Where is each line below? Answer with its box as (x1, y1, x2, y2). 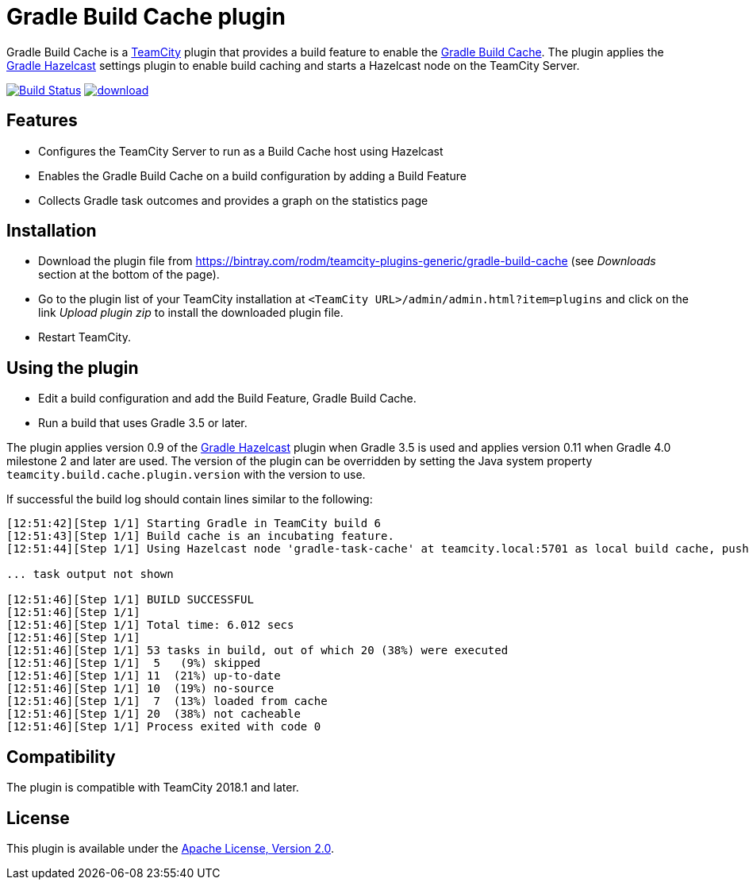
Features (6, 110, 78, 131)
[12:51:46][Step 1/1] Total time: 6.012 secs (6, 618, 294, 632)
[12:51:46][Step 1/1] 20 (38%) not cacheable (6, 707, 301, 721)
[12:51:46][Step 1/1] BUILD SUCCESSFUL (6, 593, 254, 607)
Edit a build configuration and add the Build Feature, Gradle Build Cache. (38, 391, 417, 406)
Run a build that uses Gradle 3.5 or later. (38, 416, 248, 430)
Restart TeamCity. (38, 330, 131, 345)
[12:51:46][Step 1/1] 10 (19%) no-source (6, 682, 275, 695)
